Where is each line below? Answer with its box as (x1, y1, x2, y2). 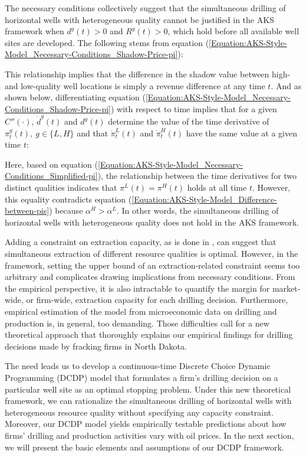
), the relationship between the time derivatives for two (97, 169, 297, 182)
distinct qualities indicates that (5, 181, 117, 194)
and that (77, 126, 108, 139)
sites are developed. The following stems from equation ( (5, 36, 209, 48)
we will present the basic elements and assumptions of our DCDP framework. (5, 440, 284, 453)
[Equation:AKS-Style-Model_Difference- (131, 192, 277, 205)
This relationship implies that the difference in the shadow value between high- (5, 67, 291, 80)
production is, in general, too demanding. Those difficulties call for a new (5, 316, 269, 329)
